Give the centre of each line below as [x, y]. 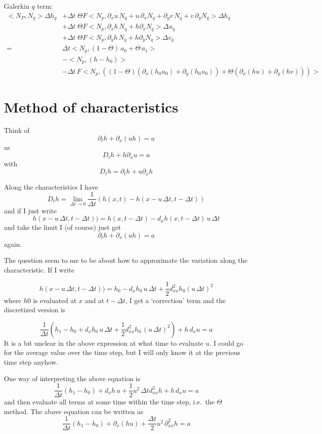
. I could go [226, 343]
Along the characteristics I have [51, 186]
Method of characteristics [91, 107]
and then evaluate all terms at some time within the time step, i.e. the [109, 402]
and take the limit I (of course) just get [62, 227]
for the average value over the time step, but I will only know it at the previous [122, 352]
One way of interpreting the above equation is [72, 378]
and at [94, 300]
